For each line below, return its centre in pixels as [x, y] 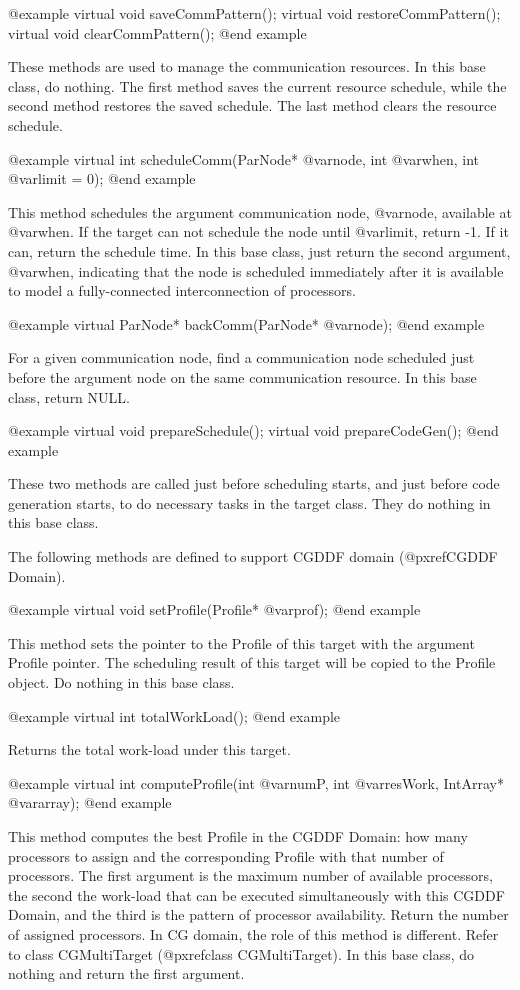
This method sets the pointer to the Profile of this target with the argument [241, 642]
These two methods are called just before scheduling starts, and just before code [254, 483]
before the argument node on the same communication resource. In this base [242, 376]
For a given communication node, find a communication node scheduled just [241, 357]
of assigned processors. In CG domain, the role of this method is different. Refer [253, 933]
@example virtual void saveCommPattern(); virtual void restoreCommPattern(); [254, 13]
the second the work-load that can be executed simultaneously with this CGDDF [256, 894]
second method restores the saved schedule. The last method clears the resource [252, 105]
